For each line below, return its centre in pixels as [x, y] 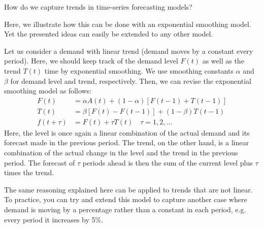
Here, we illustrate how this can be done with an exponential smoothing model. [128, 24]
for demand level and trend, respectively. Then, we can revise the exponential [131, 80]
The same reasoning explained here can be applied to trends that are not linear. [128, 189]
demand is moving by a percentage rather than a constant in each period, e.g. [125, 209]
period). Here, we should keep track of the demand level [91, 61]
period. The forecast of [40, 162]
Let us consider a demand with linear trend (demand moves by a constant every [129, 51]
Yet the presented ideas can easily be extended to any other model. [109, 34]
